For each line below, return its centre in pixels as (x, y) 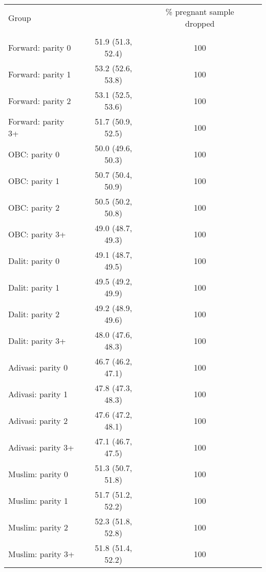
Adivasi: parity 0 (38, 367)
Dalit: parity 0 (34, 260)
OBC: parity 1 (34, 180)
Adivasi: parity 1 (38, 394)
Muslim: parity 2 (38, 527)
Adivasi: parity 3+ (41, 447)
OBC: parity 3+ (37, 234)
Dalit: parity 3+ (37, 340)
